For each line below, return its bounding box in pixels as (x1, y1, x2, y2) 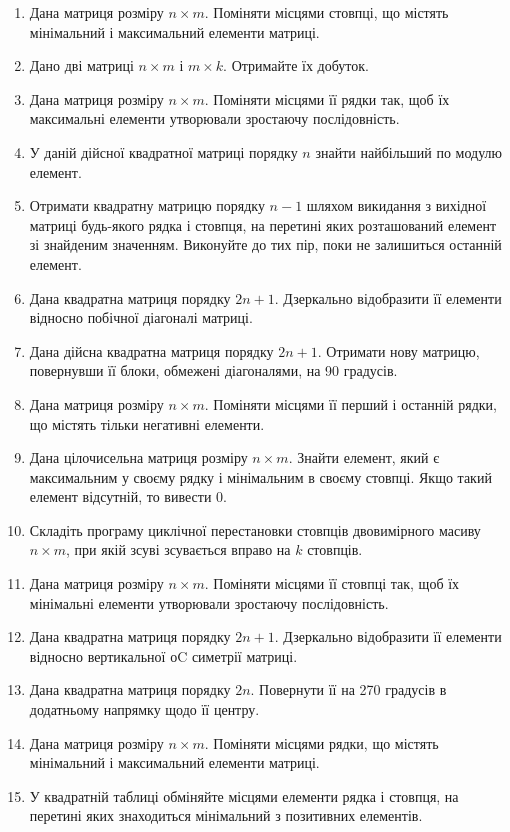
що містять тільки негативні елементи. (29, 413, 265, 434)
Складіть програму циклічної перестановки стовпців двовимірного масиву (29, 519, 481, 540)
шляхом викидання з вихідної (306, 195, 487, 216)
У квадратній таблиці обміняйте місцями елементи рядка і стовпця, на (29, 785, 459, 806)
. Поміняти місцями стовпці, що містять (204, 2, 449, 22)
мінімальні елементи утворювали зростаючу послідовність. (29, 592, 389, 613)
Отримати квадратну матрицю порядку (29, 195, 265, 216)
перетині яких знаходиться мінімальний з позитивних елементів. (29, 805, 423, 826)
